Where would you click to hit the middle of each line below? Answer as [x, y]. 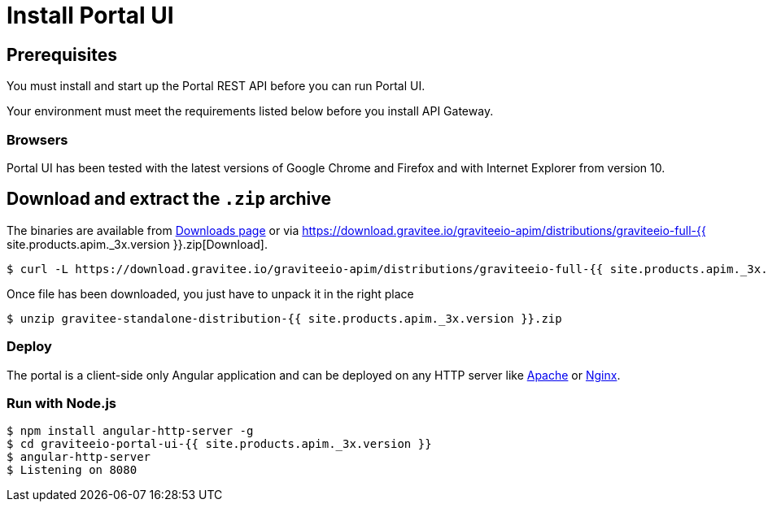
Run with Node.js [62, 403]
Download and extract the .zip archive [169, 199]
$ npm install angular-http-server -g [130, 431]
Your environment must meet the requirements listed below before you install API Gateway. [250, 111]
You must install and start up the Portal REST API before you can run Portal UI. [216, 86]
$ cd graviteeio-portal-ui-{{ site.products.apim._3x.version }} [219, 444]
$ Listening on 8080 [72, 470]
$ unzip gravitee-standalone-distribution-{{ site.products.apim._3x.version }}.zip [284, 318]
